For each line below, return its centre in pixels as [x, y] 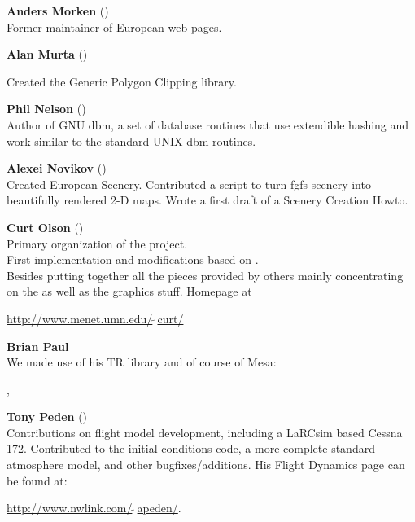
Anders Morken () [58, 11]
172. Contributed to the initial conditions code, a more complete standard [191, 448]
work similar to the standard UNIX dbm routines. [131, 140]
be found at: [37, 480]
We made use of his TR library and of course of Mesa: [142, 362]
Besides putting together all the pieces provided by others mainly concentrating [205, 275]
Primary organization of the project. [97, 243]
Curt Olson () [45, 227]
